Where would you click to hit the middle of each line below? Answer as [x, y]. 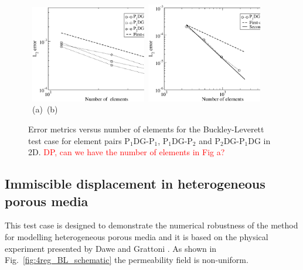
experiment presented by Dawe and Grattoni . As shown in [111, 248]
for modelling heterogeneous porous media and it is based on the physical [137, 237]
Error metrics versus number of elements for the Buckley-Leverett [146, 129]
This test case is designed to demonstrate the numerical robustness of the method [151, 225]
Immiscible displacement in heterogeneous [135, 184]
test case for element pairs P [79, 140]
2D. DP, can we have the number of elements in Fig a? [127, 152]
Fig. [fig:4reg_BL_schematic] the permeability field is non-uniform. [127, 260]
